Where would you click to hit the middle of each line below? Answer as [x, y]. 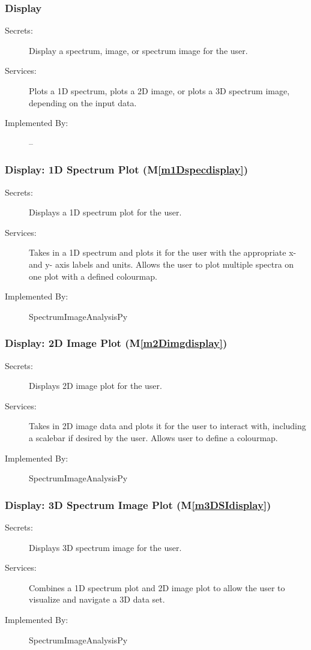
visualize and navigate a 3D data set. [97, 599]
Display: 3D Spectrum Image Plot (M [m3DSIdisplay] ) [138, 504]
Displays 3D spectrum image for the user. [105, 547]
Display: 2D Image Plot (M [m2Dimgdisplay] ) [116, 343]
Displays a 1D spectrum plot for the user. [105, 212]
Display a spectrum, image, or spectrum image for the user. [138, 50]
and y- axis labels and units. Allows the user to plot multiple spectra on [162, 264]
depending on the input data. [83, 102]
